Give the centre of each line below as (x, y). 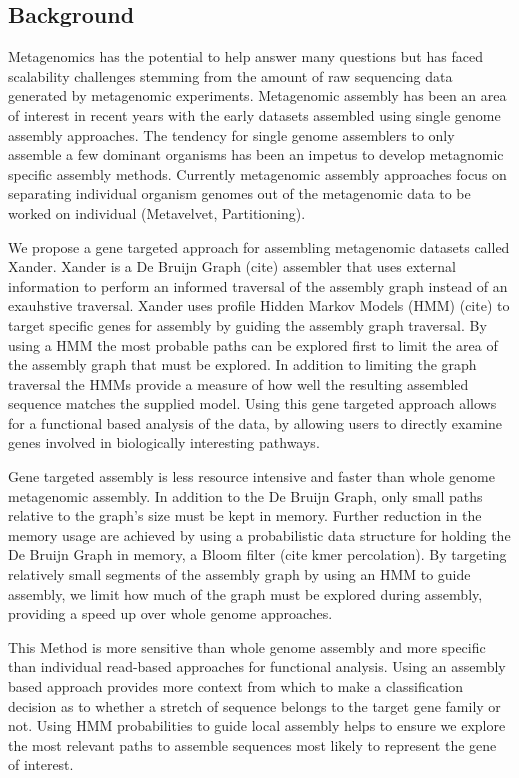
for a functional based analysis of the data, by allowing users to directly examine (255, 422)
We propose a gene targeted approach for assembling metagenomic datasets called (259, 246)
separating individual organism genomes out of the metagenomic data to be (239, 193)
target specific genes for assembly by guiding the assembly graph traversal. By (247, 324)
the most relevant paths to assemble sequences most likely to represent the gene (252, 744)
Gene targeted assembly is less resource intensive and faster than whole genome (251, 476)
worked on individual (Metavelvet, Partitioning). (157, 212)
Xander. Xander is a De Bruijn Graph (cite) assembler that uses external (232, 266)
